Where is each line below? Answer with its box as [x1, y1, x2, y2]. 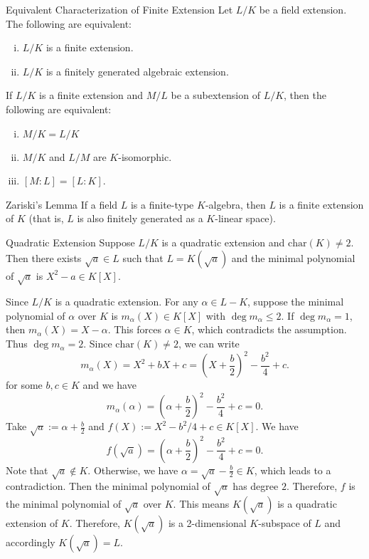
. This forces [107, 322, 161, 337]
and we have [82, 377, 137, 392]
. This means [173, 496, 230, 511]
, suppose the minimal [247, 294, 344, 309]
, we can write [178, 336, 240, 351]
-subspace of [258, 516, 311, 531]
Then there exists [6, 250, 82, 265]
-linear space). [215, 211, 276, 226]
